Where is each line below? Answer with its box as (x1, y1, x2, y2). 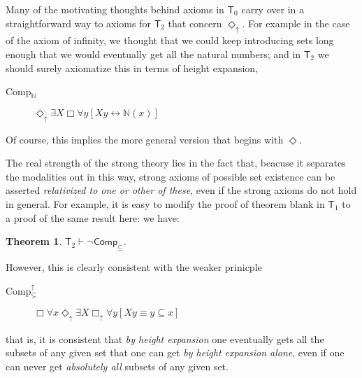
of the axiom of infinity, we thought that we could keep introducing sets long (6, 33, 334, 48)
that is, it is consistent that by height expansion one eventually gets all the (6, 331, 324, 346)
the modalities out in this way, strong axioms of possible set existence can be (6, 169, 335, 183)
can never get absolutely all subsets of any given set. (6, 358, 229, 373)
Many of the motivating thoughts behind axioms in (6, 2, 224, 16)
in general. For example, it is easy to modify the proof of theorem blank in (6, 196, 325, 211)
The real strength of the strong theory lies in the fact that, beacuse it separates (6, 155, 346, 170)
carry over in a (241, 2, 304, 16)
